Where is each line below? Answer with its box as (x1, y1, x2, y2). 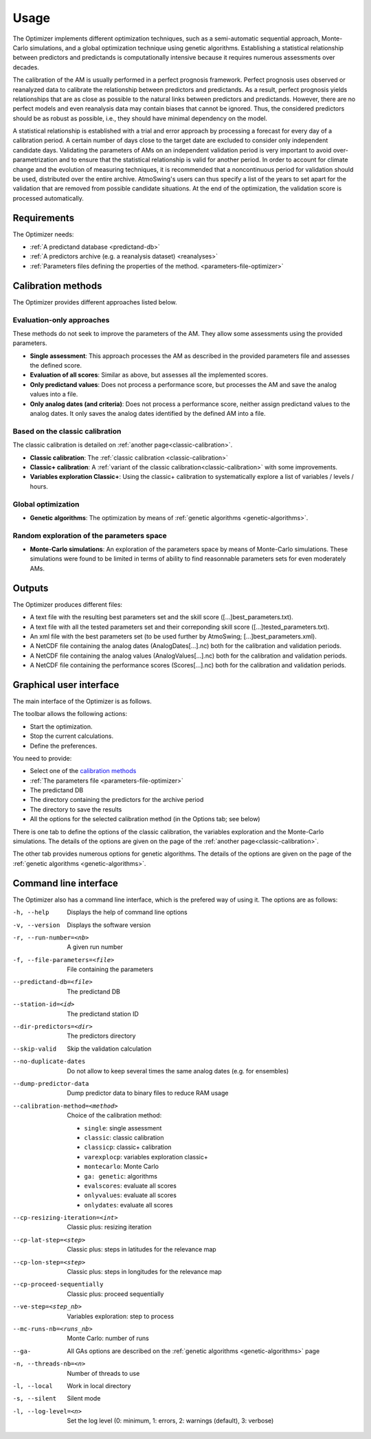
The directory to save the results (30, 805, 122, 814)
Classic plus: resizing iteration (67, 1223, 152, 1231)
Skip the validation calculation (67, 1045, 152, 1053)
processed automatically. (12, 194, 84, 202)
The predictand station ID (67, 1009, 139, 1018)
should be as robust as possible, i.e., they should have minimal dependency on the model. (12, 114, 268, 122)
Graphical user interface (12, 679, 120, 691)
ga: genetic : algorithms (84, 1172, 158, 1180)
